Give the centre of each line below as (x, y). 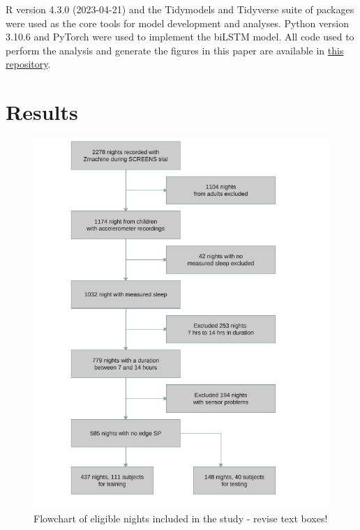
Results (42, 112)
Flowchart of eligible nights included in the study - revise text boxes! (181, 518)
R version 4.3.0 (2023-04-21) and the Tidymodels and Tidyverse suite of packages (180, 9)
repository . (28, 64)
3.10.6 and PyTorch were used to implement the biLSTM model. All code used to (180, 37)
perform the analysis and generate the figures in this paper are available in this (175, 50)
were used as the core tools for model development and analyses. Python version (177, 23)
